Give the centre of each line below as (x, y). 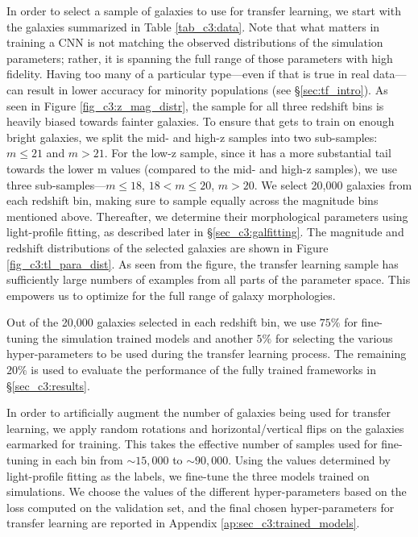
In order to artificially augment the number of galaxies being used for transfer (199, 412)
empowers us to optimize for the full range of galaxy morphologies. (171, 295)
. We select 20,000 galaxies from (333, 184)
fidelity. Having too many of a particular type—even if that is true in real (188, 74)
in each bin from (83, 460)
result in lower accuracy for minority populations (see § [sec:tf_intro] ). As (207, 89)
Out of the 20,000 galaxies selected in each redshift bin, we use (161, 322)
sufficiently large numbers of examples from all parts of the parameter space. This (209, 279)
